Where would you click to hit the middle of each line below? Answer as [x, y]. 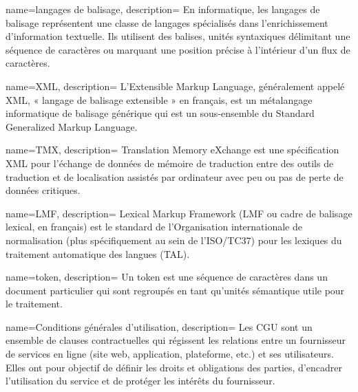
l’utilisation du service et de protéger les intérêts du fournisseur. [140, 381]
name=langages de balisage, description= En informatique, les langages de [163, 9]
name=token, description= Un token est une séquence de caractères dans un [167, 277]
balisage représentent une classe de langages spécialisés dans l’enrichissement [167, 22]
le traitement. [34, 304]
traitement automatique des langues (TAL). [98, 253]
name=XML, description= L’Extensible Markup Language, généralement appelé [175, 86]
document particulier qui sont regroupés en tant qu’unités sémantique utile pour [175, 290]
